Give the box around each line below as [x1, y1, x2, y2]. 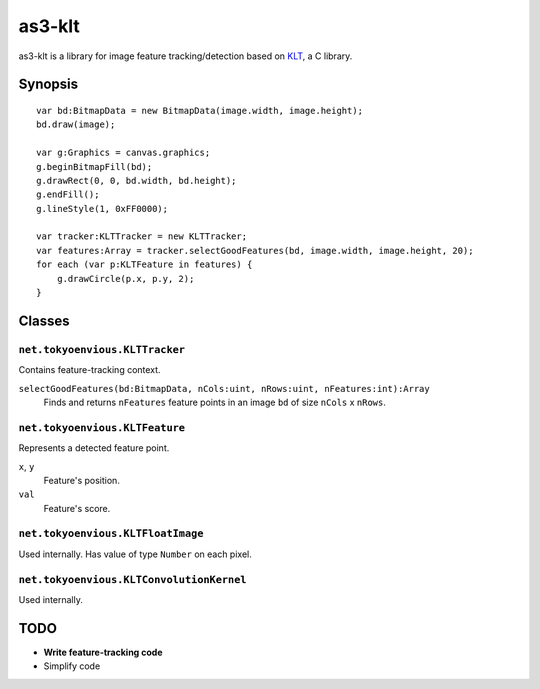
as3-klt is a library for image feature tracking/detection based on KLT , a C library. [18, 50, 353, 62]
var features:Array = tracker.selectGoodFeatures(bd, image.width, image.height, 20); [36, 245, 474, 256]
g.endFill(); [36, 189, 100, 200]
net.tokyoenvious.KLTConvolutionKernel [18, 573, 247, 586]
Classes [18, 312, 70, 329]
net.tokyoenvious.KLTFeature [18, 421, 185, 434]
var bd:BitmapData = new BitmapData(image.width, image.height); [36, 105, 364, 116]
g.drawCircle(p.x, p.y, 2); [56, 273, 195, 284]
